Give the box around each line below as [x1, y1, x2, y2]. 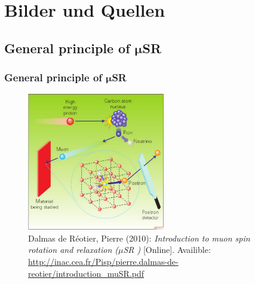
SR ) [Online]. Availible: [123, 243, 211, 256]
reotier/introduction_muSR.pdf [28, 267, 145, 279]
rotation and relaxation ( [28, 243, 119, 256]
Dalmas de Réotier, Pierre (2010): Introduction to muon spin [28, 231, 250, 244]
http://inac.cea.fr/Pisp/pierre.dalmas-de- [28, 255, 179, 267]
